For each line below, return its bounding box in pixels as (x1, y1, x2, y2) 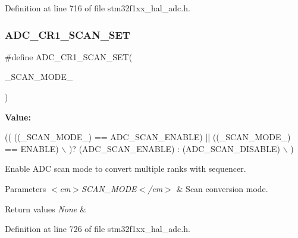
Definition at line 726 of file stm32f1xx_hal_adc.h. (5, 222, 190, 235)
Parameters (5, 182, 46, 194)
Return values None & (5, 202, 86, 215)
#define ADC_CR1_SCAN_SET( (5, 50, 133, 63)
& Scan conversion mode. (176, 182, 268, 194)
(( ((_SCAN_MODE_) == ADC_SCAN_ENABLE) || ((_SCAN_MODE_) (5, 131, 291, 143)
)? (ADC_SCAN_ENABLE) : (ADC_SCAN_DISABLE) (68, 142, 280, 154)
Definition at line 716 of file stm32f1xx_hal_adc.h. (5, 2, 190, 14)
